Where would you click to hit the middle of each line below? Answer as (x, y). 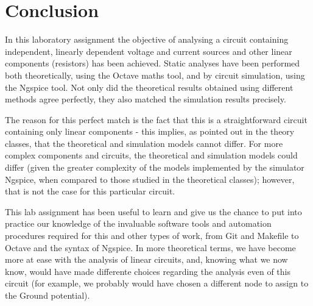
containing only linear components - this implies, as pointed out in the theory (150, 131)
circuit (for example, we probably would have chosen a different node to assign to (157, 283)
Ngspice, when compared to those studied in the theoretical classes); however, (150, 179)
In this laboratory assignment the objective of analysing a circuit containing (147, 39)
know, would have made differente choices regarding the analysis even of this (148, 271)
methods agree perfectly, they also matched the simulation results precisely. (146, 99)
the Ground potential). (47, 295)
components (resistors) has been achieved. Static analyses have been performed (153, 63)
